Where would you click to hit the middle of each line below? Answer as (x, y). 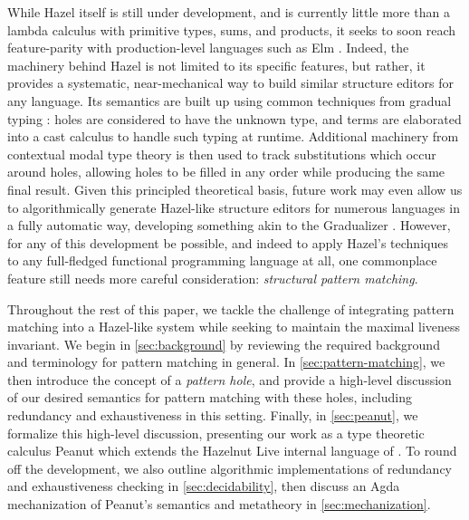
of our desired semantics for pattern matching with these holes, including (210, 397)
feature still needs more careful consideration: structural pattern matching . (213, 278)
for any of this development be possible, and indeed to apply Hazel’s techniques (228, 242)
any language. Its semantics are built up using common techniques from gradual (230, 100)
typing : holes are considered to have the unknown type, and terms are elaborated (234, 118)
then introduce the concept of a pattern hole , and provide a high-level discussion (230, 379)
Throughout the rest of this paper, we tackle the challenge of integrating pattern (231, 308)
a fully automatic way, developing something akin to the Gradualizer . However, (229, 225)
